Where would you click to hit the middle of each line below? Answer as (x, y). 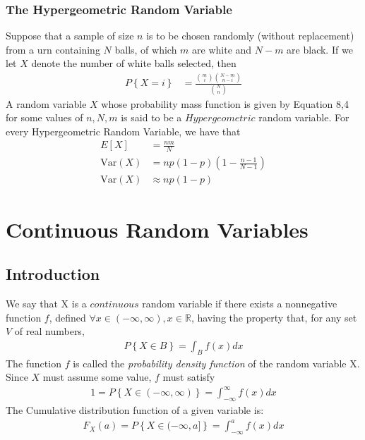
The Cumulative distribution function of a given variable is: (135, 410)
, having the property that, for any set (274, 317)
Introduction (53, 274)
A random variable (46, 103)
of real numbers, (49, 331)
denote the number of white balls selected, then (134, 63)
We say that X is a (46, 303)
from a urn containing (53, 49)
